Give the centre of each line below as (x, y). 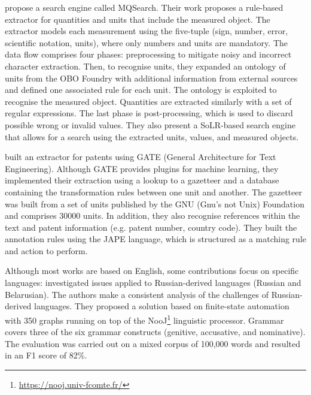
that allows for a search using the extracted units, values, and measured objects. (152, 136)
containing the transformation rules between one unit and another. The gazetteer (153, 192)
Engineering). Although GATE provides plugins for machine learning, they (142, 168)
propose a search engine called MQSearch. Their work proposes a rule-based (144, 7)
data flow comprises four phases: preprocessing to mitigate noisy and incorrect (148, 54)
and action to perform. (46, 250)
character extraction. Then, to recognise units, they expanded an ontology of (145, 66)
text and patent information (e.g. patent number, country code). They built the (151, 227)
